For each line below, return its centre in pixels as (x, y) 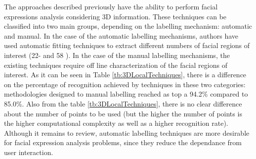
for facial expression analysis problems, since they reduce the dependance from (123, 142)
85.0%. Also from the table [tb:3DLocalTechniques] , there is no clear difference (123, 103)
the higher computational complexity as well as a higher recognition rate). (116, 123)
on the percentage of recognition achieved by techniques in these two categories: (125, 84)
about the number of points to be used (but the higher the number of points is (123, 113)
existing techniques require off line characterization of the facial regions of (116, 65)
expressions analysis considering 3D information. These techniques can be (115, 16)
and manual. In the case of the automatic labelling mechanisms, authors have (121, 35)
